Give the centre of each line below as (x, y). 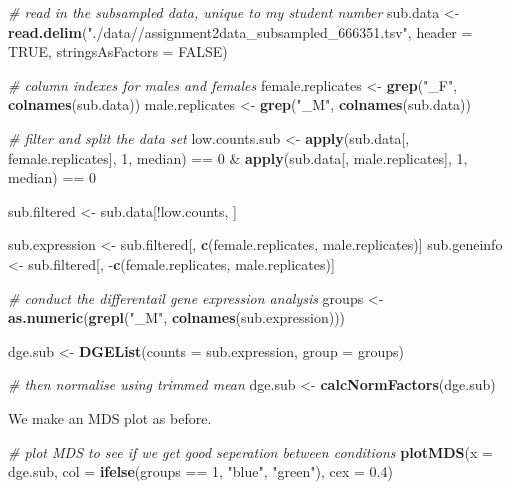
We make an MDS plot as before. (110, 417)
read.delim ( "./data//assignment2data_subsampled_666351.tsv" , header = (240, 31)
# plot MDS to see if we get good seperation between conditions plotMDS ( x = (250, 451)
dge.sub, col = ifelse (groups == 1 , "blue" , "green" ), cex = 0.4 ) (200, 471)
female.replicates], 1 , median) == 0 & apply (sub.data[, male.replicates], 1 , (238, 157)
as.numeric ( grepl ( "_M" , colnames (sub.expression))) (177, 317)
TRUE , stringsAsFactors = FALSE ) (118, 51)
